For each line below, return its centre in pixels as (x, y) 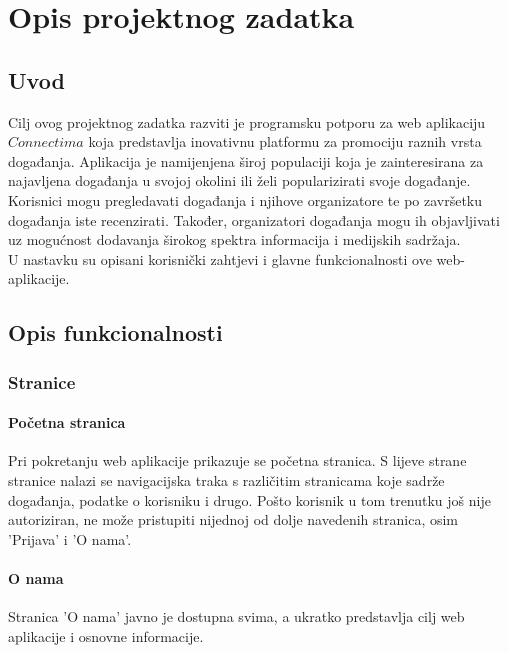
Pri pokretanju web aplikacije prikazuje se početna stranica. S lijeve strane (237, 460)
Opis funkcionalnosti (115, 332)
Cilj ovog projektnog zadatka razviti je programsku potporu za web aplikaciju (247, 121)
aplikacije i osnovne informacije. (106, 635)
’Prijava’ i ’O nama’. (70, 538)
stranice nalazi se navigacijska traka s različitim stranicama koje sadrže (226, 479)
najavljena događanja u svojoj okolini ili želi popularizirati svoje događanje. (239, 180)
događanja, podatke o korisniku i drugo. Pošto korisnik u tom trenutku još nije (249, 499)
